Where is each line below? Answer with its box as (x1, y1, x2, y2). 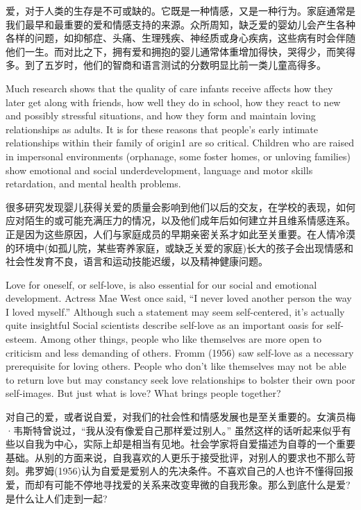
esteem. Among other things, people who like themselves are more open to (6, 332, 321, 346)
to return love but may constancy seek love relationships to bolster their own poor (6, 372, 355, 386)
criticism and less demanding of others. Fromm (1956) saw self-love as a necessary (6, 345, 354, 359)
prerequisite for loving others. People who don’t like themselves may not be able (6, 359, 346, 373)
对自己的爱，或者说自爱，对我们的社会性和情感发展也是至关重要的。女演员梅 (6, 409, 355, 424)
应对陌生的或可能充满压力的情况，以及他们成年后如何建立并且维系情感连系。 (6, 213, 355, 228)
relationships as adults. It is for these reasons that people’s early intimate (6, 121, 319, 136)
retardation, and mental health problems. (6, 176, 181, 191)
